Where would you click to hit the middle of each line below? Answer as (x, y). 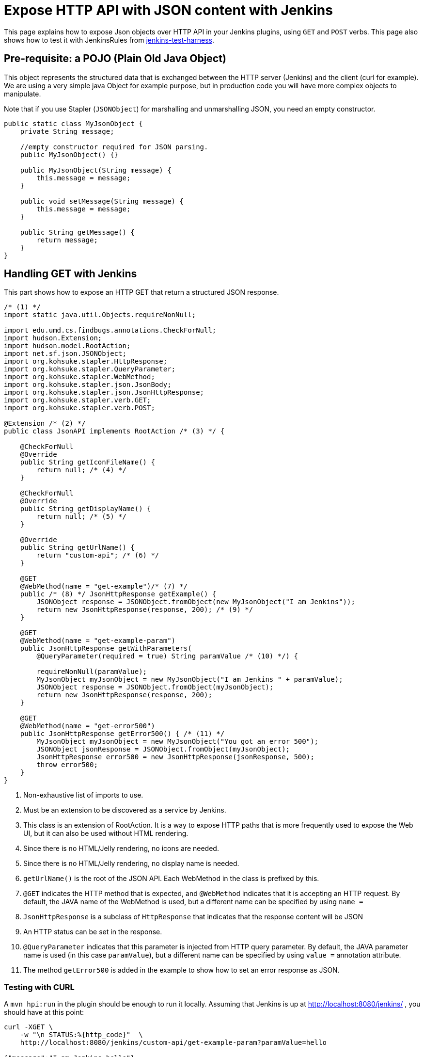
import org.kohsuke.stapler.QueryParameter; (90, 369)
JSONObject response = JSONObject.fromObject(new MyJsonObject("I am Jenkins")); (196, 602)
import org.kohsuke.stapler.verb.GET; (78, 400)
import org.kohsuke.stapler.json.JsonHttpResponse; (104, 392)
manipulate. (23, 94)
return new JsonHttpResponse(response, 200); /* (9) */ (145, 610)
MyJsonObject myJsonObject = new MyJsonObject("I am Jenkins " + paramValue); (190, 680)
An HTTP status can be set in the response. (93, 932)
